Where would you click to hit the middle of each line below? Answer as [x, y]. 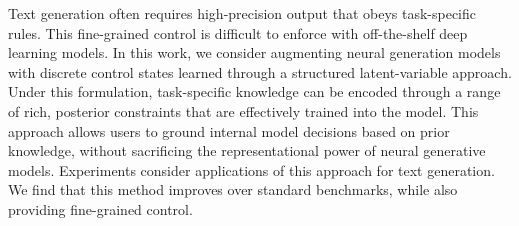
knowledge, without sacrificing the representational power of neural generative [247, 150]
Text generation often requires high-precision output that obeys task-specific [242, 13]
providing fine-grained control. [100, 208]
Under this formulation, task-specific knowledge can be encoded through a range [254, 91]
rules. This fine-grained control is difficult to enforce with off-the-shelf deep [238, 32]
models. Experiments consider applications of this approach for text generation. [251, 169]
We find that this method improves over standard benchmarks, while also [233, 189]
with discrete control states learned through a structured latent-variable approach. [260, 71]
